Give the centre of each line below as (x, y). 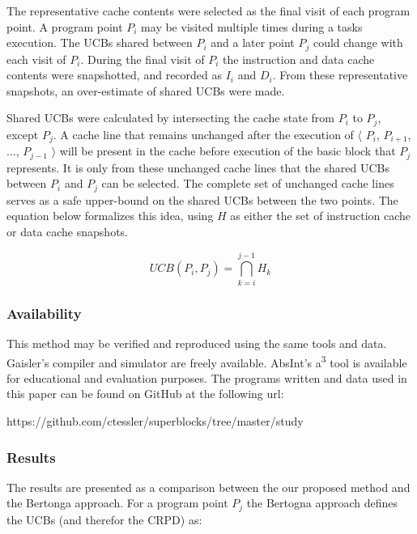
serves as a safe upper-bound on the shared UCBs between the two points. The (202, 199)
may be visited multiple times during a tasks (252, 26)
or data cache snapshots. (67, 232)
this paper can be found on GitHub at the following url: (145, 394)
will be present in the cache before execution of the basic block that (228, 151)
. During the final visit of (143, 59)
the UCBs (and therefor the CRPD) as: (104, 519)
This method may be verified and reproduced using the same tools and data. (197, 343)
